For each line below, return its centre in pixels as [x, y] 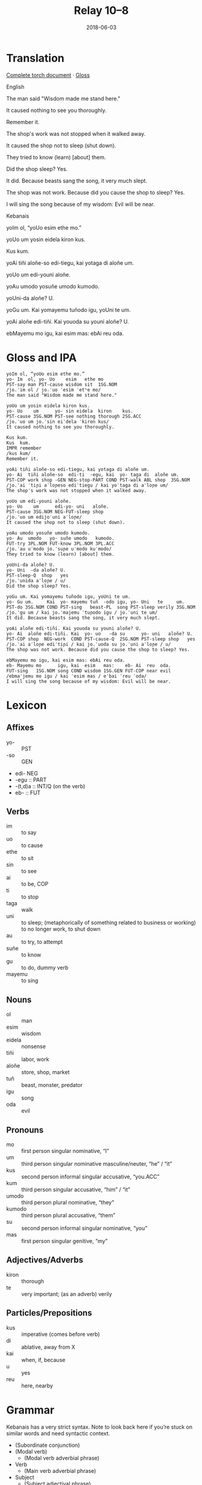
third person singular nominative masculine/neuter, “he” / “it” [97, 1164]
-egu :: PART [31, 780]
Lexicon [27, 705]
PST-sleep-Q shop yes [37, 575]
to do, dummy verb [45, 968]
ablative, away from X [48, 1347]
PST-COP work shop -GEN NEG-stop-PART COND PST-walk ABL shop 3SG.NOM [98, 480]
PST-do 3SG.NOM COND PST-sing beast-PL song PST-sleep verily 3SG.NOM [101, 607]
